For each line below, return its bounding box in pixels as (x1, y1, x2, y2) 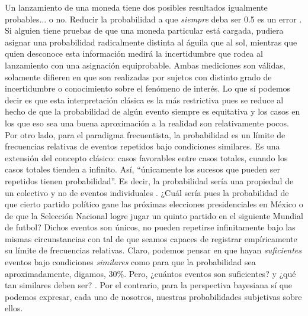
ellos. (5, 302, 23, 314)
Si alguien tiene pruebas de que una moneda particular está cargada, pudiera (5, 24, 284, 37)
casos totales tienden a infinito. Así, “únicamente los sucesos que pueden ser (5, 163, 281, 175)
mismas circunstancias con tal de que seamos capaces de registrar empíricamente (5, 232, 297, 245)
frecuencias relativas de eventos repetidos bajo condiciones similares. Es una (5, 140, 280, 152)
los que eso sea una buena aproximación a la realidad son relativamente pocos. (5, 116, 289, 129)
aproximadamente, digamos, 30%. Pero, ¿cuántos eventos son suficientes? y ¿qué (5, 267, 296, 279)
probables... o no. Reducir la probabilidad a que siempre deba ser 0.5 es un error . (5, 12, 302, 25)
